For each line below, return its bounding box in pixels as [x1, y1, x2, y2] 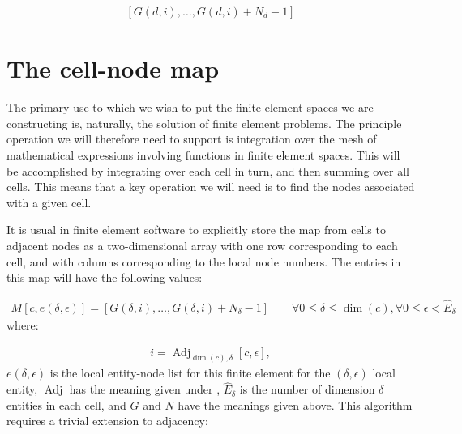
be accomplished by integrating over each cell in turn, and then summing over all [6, 162, 409, 179]
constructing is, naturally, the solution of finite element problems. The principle [6, 114, 402, 131]
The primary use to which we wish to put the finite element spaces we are [6, 99, 374, 116]
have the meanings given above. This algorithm [178, 396, 413, 413]
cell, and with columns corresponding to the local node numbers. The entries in [6, 253, 401, 270]
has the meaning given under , [69, 381, 220, 398]
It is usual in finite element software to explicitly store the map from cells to [6, 221, 386, 238]
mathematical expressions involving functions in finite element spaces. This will [6, 146, 400, 163]
